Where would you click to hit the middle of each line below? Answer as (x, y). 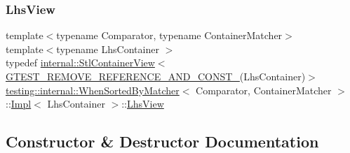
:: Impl (19, 104)
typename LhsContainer (108, 49)
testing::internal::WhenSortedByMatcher (93, 90)
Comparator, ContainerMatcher (264, 90)
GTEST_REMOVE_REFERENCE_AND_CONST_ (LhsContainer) (156, 76)
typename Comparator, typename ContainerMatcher (169, 35)
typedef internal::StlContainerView (80, 63)
